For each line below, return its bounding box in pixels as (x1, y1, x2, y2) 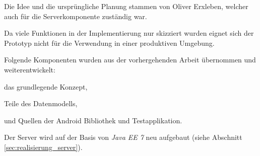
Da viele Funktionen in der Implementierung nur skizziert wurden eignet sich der (4, 28, 254, 38)
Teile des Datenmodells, (4, 98, 78, 109)
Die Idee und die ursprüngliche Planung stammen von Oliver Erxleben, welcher (4, 1, 248, 11)
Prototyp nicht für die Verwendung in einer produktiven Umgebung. (4, 37, 215, 48)
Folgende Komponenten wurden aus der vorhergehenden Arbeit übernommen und (4, 54, 256, 65)
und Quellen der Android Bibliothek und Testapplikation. (4, 115, 182, 125)
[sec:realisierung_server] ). (4, 141, 83, 152)
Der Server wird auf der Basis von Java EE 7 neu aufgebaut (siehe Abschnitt (4, 132, 242, 142)
